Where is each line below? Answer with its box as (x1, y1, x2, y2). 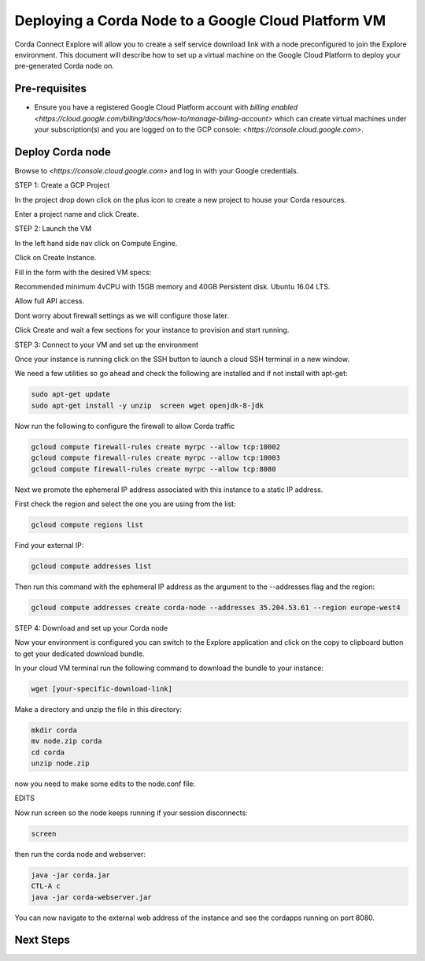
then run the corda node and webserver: (14, 849, 146, 859)
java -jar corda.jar (31, 870, 110, 879)
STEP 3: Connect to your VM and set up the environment (14, 340, 199, 349)
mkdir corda (31, 725, 78, 735)
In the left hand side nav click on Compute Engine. (14, 238, 178, 248)
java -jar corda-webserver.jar (31, 892, 153, 902)
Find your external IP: (14, 540, 84, 549)
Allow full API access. (14, 296, 85, 306)
